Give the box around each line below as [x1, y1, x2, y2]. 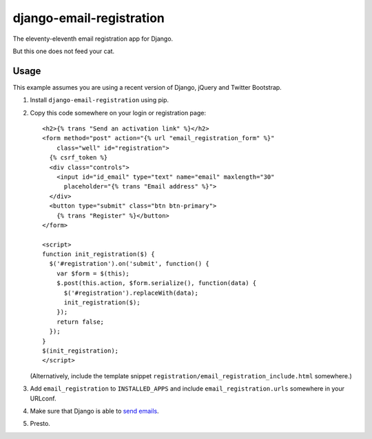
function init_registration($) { [42, 251, 155, 258]
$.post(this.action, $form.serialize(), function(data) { [56, 280, 257, 287]
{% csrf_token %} [49, 154, 108, 162]
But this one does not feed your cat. [12, 47, 115, 55]
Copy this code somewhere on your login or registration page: [30, 108, 207, 117]
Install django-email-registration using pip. [30, 96, 169, 104]
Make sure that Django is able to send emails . [30, 407, 159, 415]
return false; [56, 318, 105, 326]
